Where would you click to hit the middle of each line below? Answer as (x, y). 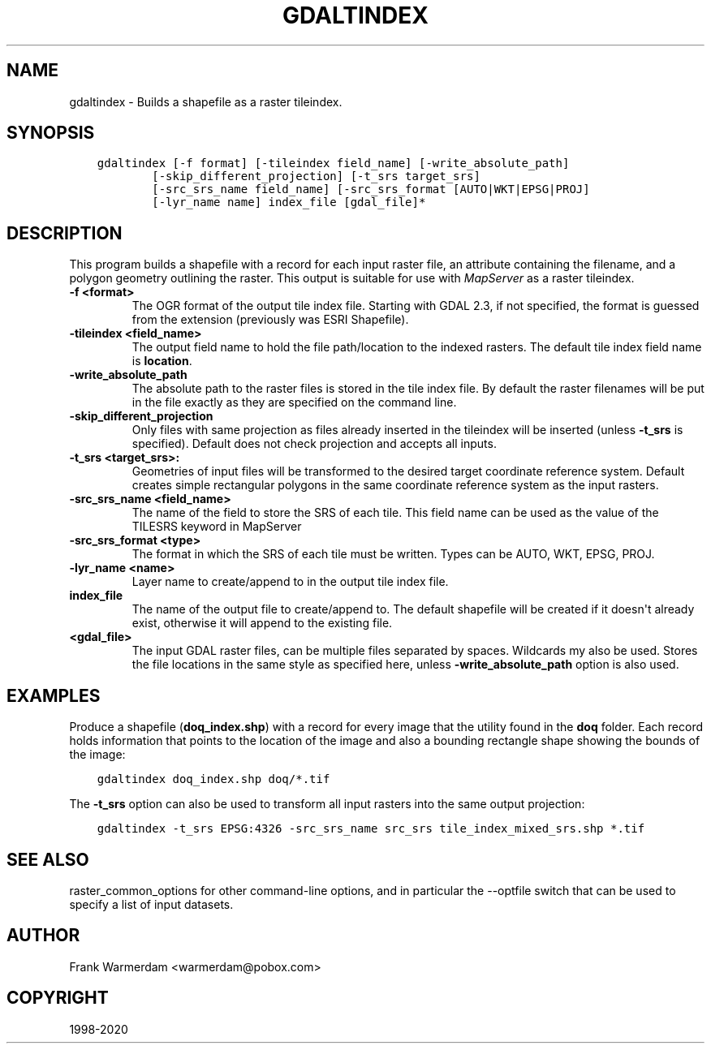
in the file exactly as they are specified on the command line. (294, 402)
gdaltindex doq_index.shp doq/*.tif (213, 779)
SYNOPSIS (51, 133)
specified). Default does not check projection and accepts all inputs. (314, 444)
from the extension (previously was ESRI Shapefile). (270, 320)
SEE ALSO (48, 859)
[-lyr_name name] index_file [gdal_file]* (289, 202)
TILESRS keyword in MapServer (217, 527)
